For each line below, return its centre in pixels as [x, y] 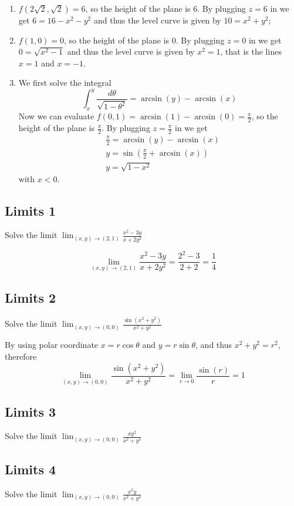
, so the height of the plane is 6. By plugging [165, 8]
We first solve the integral [65, 83]
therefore [21, 356]
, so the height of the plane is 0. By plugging [144, 40]
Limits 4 [31, 469]
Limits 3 [31, 411]
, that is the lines [251, 51]
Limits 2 [31, 298]
